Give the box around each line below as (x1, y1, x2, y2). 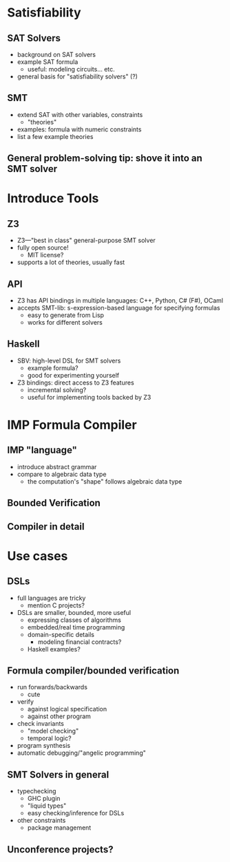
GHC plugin (27, 795, 61, 803)
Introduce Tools (7, 191, 99, 206)
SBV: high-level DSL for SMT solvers (17, 356, 121, 365)
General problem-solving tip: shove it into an (7, 153, 203, 164)
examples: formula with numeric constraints (17, 125, 142, 133)
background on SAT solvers (17, 50, 96, 58)
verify (17, 698, 34, 706)
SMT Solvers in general (7, 768, 109, 780)
